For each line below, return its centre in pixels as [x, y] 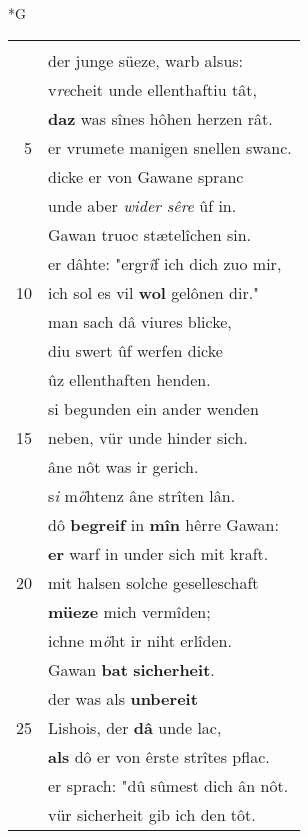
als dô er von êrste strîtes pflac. [159, 756]
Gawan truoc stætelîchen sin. [150, 234]
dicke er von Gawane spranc [146, 176]
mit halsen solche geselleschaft [153, 582]
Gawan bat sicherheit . [131, 669]
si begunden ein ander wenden [153, 408]
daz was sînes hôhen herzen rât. [160, 118]
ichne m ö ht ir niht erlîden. [140, 640]
